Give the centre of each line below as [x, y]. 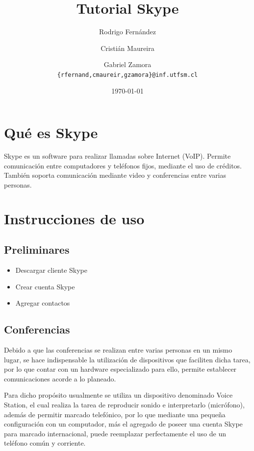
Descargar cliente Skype [51, 270]
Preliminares [37, 249]
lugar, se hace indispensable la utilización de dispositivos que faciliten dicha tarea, [127, 359]
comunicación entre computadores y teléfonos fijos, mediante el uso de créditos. [123, 165]
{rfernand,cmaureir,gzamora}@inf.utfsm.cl [127, 75]
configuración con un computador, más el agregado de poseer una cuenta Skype [123, 424]
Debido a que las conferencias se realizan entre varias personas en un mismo [118, 350]
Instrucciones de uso [74, 218]
